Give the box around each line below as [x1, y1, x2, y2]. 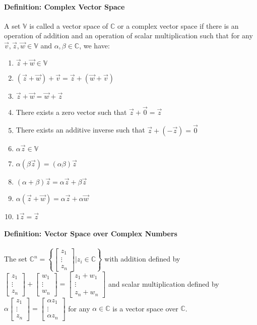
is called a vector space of [29, 20, 108, 31]
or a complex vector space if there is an [117, 20, 239, 31]
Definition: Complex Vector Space [4, 1, 125, 12]
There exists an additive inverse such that [16, 124, 145, 135]
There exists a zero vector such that [16, 106, 127, 117]
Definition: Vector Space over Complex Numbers [4, 228, 177, 239]
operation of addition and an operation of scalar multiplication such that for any [4, 30, 253, 41]
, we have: [79, 40, 110, 50]
